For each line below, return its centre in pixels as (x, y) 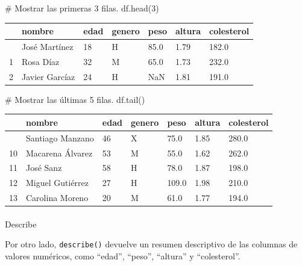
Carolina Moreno (57, 198)
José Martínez (48, 46)
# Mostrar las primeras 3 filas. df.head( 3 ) (82, 8)
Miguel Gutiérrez (58, 183)
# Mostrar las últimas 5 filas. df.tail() (75, 99)
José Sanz (44, 168)
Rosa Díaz (41, 61)
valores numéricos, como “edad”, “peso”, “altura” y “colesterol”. (123, 255)
